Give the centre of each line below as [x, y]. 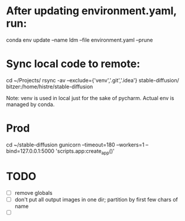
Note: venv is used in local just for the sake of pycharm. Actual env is [90, 98]
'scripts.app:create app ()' [85, 151]
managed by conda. [30, 104]
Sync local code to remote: [73, 64]
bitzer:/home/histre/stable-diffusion [50, 87]
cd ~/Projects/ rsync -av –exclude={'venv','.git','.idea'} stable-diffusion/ [92, 80]
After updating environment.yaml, [92, 11]
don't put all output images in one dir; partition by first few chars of [96, 199]
